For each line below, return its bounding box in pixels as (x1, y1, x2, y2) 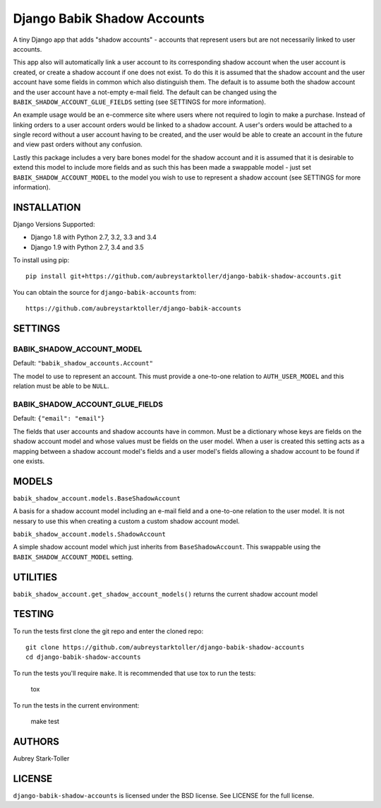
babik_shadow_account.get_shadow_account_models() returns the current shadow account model (13, 590, 318, 598)
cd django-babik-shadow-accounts (25, 653, 141, 661)
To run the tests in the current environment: (13, 701, 140, 710)
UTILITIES (13, 571, 58, 583)
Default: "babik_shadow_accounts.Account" (13, 359, 153, 368)
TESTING (13, 608, 54, 620)
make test (30, 717, 60, 725)
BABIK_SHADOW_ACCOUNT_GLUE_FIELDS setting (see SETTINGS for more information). (13, 98, 266, 106)
